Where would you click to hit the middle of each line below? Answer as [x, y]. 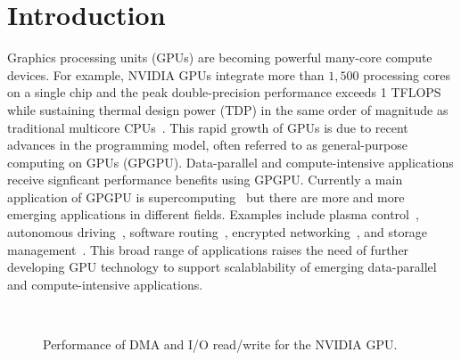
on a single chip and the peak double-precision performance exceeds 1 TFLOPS [224, 92]
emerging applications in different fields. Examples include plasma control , [213, 214]
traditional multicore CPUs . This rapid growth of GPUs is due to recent [208, 127]
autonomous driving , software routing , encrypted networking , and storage [218, 232]
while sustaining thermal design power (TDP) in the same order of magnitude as [228, 109]
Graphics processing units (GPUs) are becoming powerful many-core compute [220, 57]
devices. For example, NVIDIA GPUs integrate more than [166, 74]
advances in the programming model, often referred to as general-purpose [207, 145]
